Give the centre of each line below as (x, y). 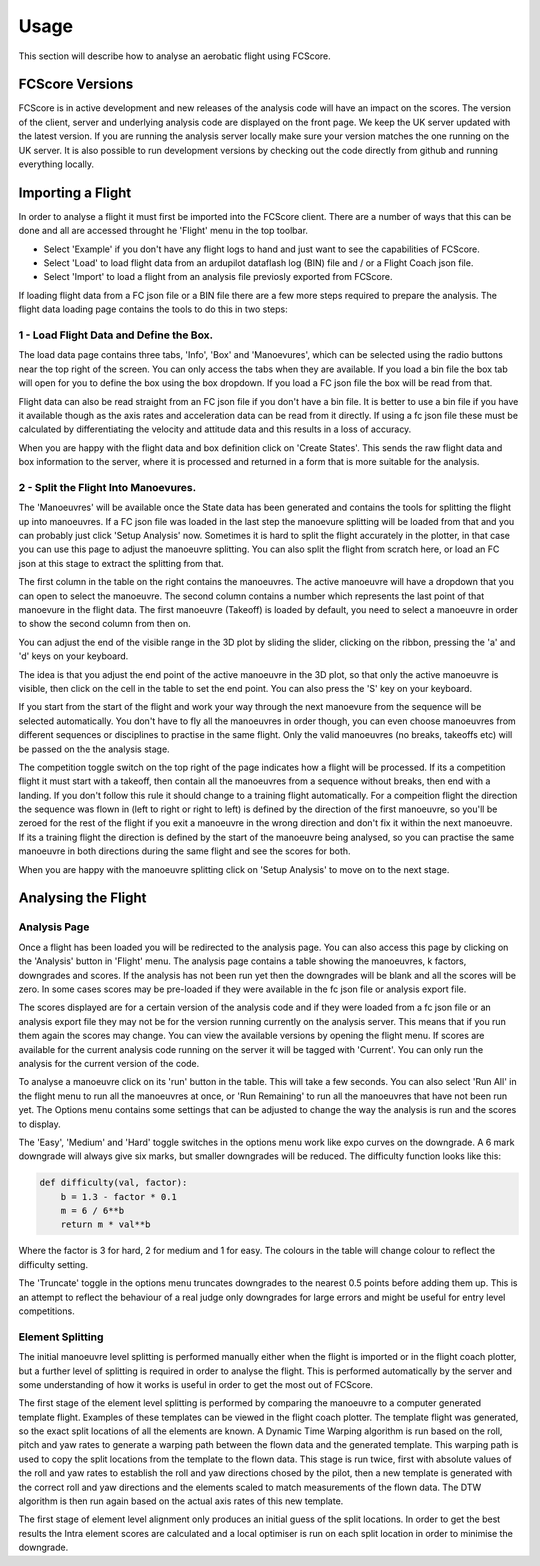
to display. (40, 1124)
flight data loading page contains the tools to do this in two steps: (153, 309)
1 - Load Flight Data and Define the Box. (116, 335)
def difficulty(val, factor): (113, 1183)
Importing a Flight (75, 192)
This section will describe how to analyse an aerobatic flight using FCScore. (175, 56)
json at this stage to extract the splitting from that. (121, 563)
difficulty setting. (53, 1264)
